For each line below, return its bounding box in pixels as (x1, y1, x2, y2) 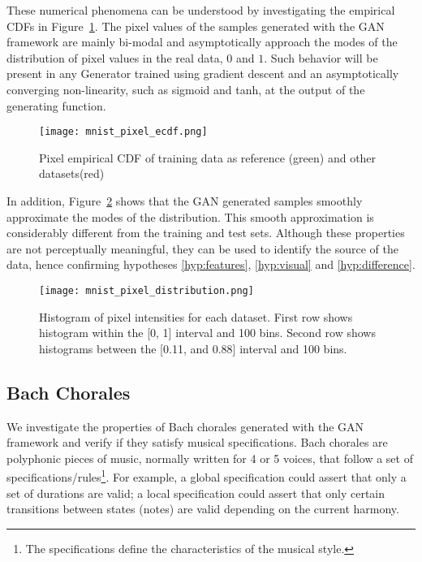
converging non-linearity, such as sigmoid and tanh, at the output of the (6, 80, 365, 97)
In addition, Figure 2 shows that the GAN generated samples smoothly (6, 192, 363, 209)
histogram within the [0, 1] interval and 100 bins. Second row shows (39, 324, 376, 341)
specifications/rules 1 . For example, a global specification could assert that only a (6, 466, 407, 486)
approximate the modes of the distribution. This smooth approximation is (6, 208, 374, 225)
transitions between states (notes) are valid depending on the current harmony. (6, 500, 399, 517)
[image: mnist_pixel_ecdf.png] (39, 126, 208, 138)
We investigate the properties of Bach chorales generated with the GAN (6, 417, 364, 434)
